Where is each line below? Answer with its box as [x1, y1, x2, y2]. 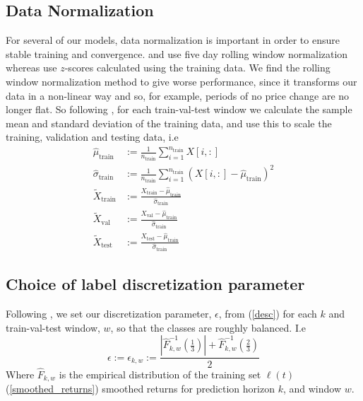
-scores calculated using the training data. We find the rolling [64, 60, 331, 75]
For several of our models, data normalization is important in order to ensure [6, 33, 340, 47]
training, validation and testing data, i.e [6, 129, 179, 144]
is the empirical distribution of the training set [59, 366, 261, 381]
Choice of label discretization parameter [6, 273, 305, 295]
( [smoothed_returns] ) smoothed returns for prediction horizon [6, 381, 275, 396]
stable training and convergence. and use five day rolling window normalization [6, 46, 348, 61]
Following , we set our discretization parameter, [6, 306, 212, 321]
